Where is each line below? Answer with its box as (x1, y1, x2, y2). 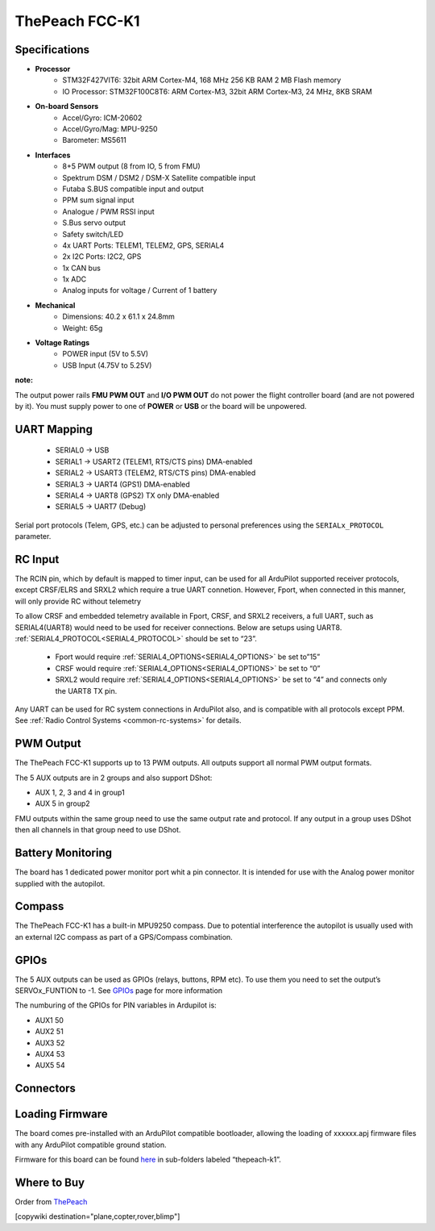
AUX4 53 (35, 1049, 65, 1059)
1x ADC (62, 274, 87, 284)
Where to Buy (14, 1175, 85, 1189)
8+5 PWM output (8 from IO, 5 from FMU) (62, 161, 201, 171)
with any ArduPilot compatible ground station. (14, 1140, 167, 1150)
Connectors (14, 1082, 77, 1095)
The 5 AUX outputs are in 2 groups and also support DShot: (14, 773, 213, 782)
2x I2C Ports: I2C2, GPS (62, 252, 142, 261)
